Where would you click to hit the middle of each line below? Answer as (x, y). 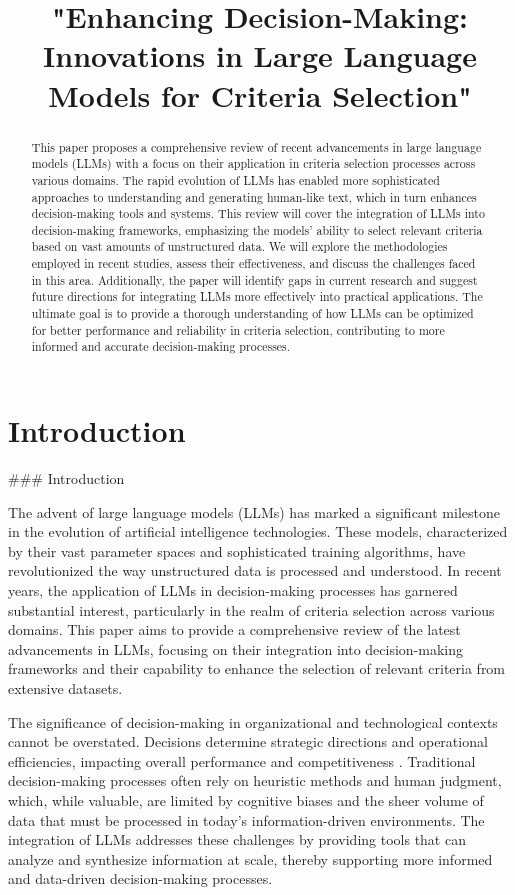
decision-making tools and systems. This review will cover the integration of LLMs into (258, 213)
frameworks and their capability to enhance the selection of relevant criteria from (257, 668)
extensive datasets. (65, 687)
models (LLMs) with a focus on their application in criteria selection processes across (253, 163)
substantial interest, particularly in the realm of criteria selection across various (251, 609)
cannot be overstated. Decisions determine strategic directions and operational (248, 741)
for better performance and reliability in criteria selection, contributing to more (238, 329)
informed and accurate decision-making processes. (161, 346)
